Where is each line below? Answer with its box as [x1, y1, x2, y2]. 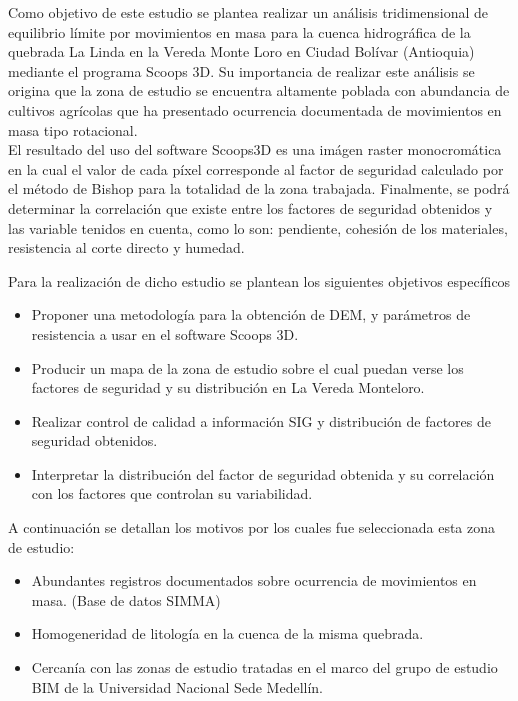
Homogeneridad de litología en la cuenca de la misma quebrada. [31, 623, 424, 644]
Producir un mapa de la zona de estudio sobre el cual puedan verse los [31, 357, 464, 378]
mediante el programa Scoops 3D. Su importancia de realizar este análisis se [8, 60, 475, 81]
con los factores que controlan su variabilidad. [31, 483, 313, 504]
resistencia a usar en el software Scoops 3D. [31, 323, 299, 344]
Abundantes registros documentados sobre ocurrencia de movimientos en [31, 570, 477, 591]
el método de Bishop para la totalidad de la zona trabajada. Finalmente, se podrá [8, 178, 510, 199]
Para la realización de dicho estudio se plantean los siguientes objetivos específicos [8, 270, 511, 291]
